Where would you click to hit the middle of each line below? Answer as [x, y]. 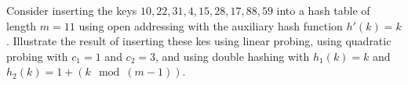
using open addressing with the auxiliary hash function [211, 25]
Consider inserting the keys [72, 10]
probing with [37, 56]
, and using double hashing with [233, 56]
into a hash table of [323, 10]
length [22, 25]
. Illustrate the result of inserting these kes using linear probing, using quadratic [199, 41]
